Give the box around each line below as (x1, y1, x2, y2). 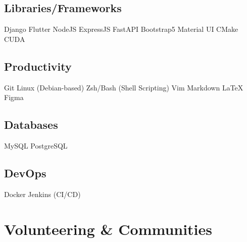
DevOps (4, 165, 46, 180)
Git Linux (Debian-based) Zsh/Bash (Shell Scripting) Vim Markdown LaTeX (4, 82, 243, 92)
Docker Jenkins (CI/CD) (4, 188, 81, 199)
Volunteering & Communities (4, 218, 213, 239)
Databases (4, 117, 58, 132)
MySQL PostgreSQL (4, 140, 68, 151)
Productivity (4, 58, 72, 74)
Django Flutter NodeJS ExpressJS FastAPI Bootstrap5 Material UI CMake (4, 24, 238, 34)
